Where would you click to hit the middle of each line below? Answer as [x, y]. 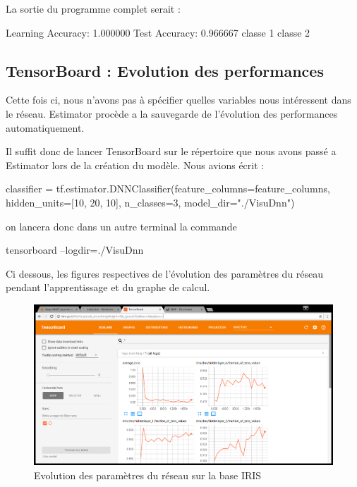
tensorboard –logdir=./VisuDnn [75, 250]
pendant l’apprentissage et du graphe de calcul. [108, 287]
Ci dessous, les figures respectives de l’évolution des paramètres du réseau [165, 273]
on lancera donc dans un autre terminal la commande [121, 226]
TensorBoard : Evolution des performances [165, 70]
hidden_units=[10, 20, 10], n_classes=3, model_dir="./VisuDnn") [150, 202]
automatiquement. [45, 127]
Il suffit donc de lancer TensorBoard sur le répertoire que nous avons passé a [171, 151]
